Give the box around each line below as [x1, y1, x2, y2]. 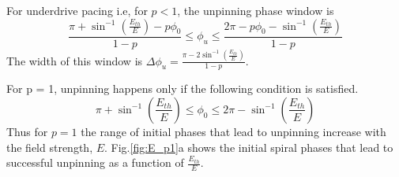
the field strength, [6, 138, 93, 155]
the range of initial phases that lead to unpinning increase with [81, 123, 386, 139]
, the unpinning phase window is [177, 2, 334, 18]
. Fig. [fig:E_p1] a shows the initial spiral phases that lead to [104, 138, 393, 155]
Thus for [6, 123, 48, 139]
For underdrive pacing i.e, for [6, 2, 148, 18]
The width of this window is [6, 52, 143, 68]
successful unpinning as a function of [6, 154, 184, 171]
